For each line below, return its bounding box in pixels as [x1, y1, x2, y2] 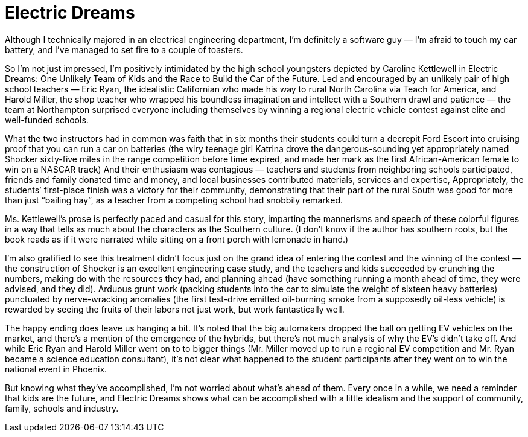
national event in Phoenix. [5, 363, 107, 374]
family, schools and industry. [5, 403, 119, 413]
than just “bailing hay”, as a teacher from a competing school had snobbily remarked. [5, 194, 343, 205]
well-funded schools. [5, 114, 89, 125]
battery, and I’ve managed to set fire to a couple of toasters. [5, 44, 243, 55]
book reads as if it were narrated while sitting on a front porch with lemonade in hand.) [5, 234, 349, 244]
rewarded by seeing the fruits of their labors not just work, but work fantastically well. [5, 304, 345, 314]
